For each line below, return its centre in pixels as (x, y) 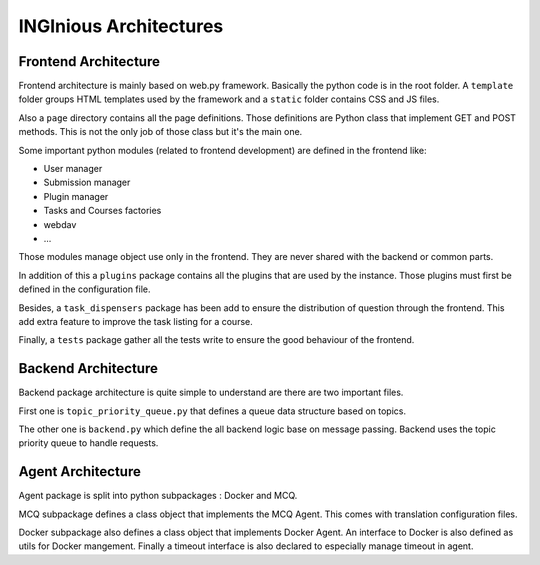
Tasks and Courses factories (102, 211)
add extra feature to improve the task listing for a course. (136, 321)
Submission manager (87, 182)
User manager (73, 169)
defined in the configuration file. (84, 289)
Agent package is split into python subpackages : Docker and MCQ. (158, 496)
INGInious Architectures (121, 26)
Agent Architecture (80, 471)
